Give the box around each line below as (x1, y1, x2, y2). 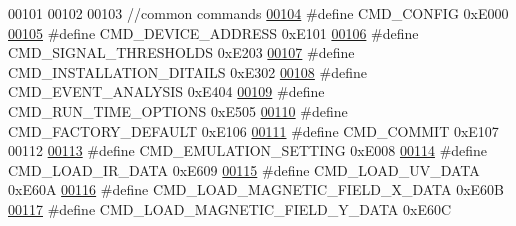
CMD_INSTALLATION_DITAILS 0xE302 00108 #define (8, 61, 367, 82)
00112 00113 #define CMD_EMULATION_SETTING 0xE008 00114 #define (8, 140, 488, 161)
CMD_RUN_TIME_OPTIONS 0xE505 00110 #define (8, 100, 348, 121)
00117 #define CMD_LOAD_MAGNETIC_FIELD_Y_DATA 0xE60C (8, 198, 452, 219)
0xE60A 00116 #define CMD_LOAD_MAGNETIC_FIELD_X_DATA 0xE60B (8, 179, 504, 200)
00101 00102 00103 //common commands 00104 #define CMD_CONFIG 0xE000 (8, 3, 509, 23)
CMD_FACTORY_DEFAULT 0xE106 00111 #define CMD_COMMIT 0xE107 (8, 120, 499, 141)
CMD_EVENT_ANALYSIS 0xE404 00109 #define (8, 81, 325, 102)
